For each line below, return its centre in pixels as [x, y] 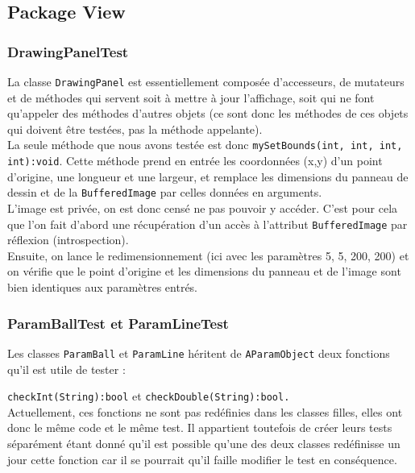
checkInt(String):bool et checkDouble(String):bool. [149, 396]
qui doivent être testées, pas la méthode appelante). [135, 129]
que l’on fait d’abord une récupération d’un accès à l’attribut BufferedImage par [207, 224]
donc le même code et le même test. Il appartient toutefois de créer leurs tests [200, 427]
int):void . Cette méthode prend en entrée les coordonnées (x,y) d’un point [195, 161]
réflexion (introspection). [68, 240]
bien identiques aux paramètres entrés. [103, 287]
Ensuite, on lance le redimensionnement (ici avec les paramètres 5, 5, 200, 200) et [208, 255]
